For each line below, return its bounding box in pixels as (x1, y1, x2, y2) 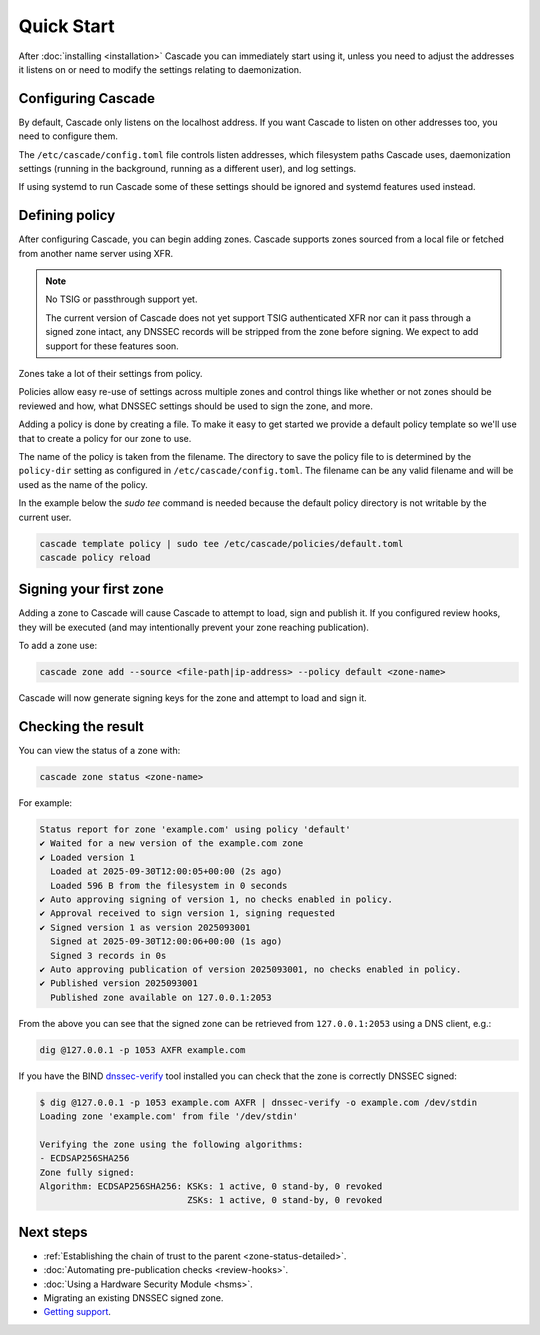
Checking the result (18, 718, 145, 735)
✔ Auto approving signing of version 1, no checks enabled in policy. (39, 894, 394, 905)
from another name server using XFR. (18, 247, 174, 259)
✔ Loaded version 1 (39, 851, 135, 863)
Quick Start (18, 15, 115, 37)
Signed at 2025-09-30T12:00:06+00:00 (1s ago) (50, 936, 283, 947)
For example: (18, 797, 73, 809)
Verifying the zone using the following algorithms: (39, 1138, 304, 1150)
